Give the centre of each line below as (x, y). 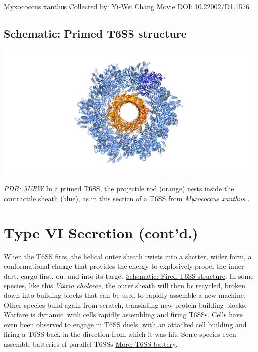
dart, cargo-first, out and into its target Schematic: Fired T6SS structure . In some (129, 275)
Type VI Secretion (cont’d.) (101, 232)
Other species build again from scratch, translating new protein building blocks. (126, 305)
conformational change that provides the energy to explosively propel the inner (124, 266)
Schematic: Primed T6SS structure (95, 33)
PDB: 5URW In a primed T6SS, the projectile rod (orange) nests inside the (119, 189)
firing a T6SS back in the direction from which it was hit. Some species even (120, 334)
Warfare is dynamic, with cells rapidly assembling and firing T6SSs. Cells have (123, 315)
